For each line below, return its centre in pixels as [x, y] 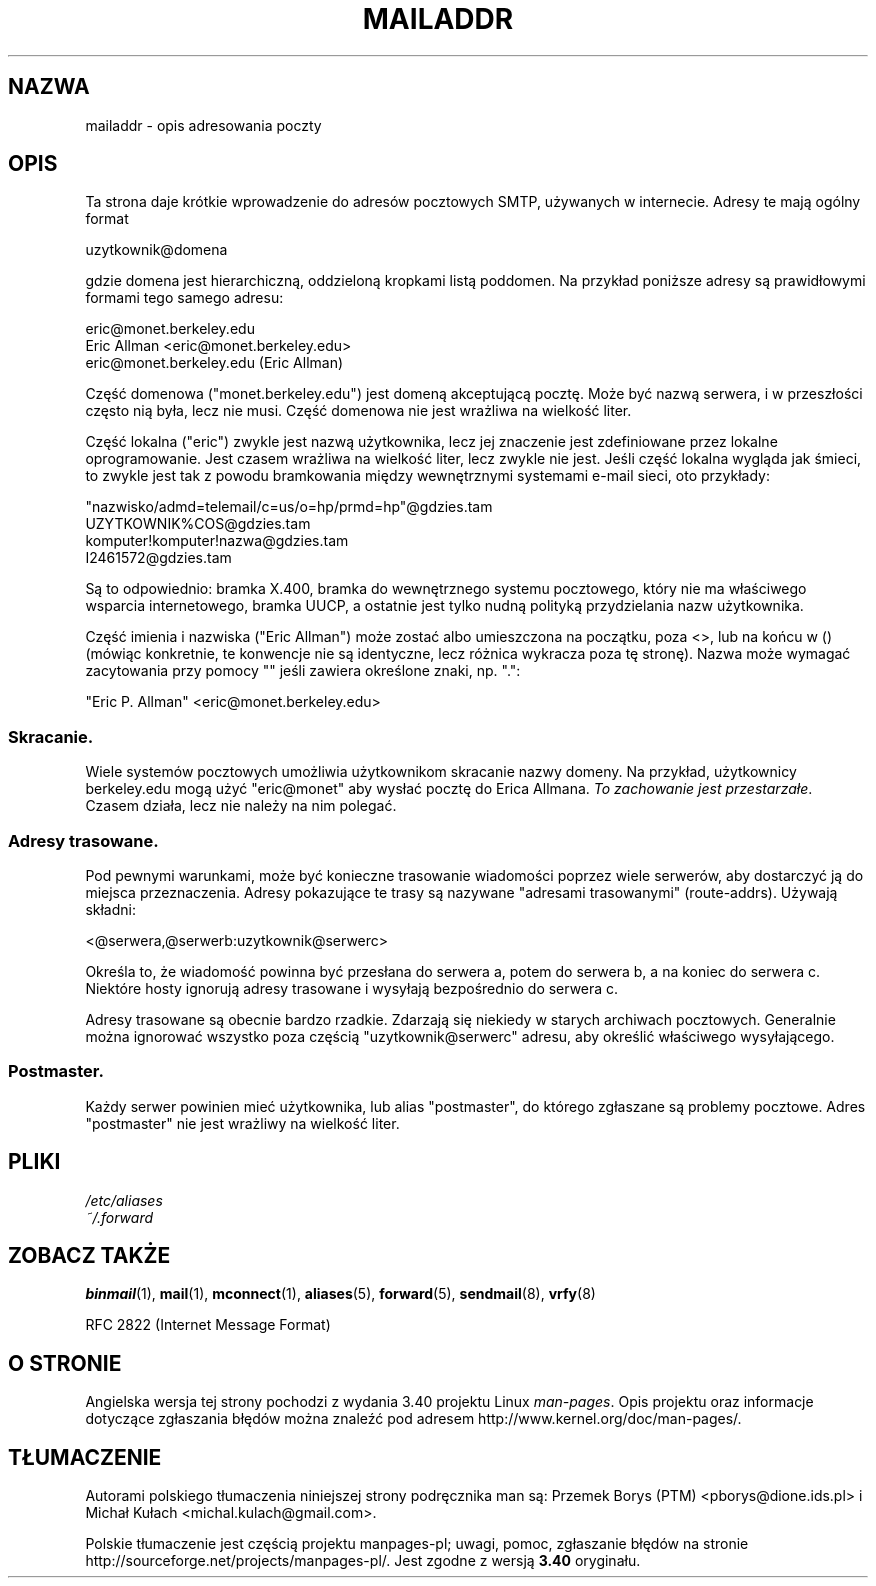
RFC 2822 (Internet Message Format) [208, 1325]
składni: [110, 909]
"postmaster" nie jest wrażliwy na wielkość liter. [242, 1123]
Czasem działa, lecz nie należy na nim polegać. [241, 806]
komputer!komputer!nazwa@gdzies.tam [217, 541]
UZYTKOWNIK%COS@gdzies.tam [198, 524]
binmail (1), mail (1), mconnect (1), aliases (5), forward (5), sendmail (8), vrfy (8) [340, 1294]
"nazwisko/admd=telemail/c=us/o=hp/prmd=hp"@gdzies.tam [289, 507]
